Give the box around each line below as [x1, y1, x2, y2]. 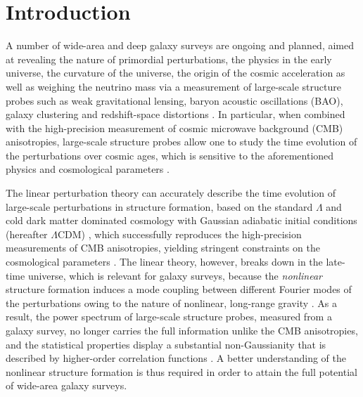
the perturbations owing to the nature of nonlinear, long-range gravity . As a [6, 295, 337, 310]
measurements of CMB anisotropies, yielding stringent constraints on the [6, 240, 320, 255]
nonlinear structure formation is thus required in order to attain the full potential [6, 364, 357, 379]
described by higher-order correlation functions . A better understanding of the [6, 351, 346, 365]
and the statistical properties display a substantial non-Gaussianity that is [6, 337, 326, 351]
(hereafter [6, 226, 48, 241]
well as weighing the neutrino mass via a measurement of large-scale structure [6, 79, 341, 93]
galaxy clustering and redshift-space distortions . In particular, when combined [6, 107, 345, 122]
